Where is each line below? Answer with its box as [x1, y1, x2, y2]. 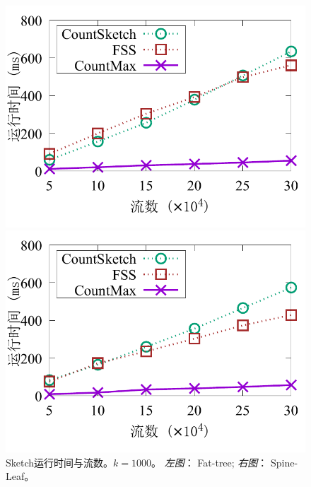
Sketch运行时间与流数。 [6, 454, 114, 469]
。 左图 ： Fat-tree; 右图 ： [151, 454, 268, 469]
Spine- [271, 454, 298, 469]
